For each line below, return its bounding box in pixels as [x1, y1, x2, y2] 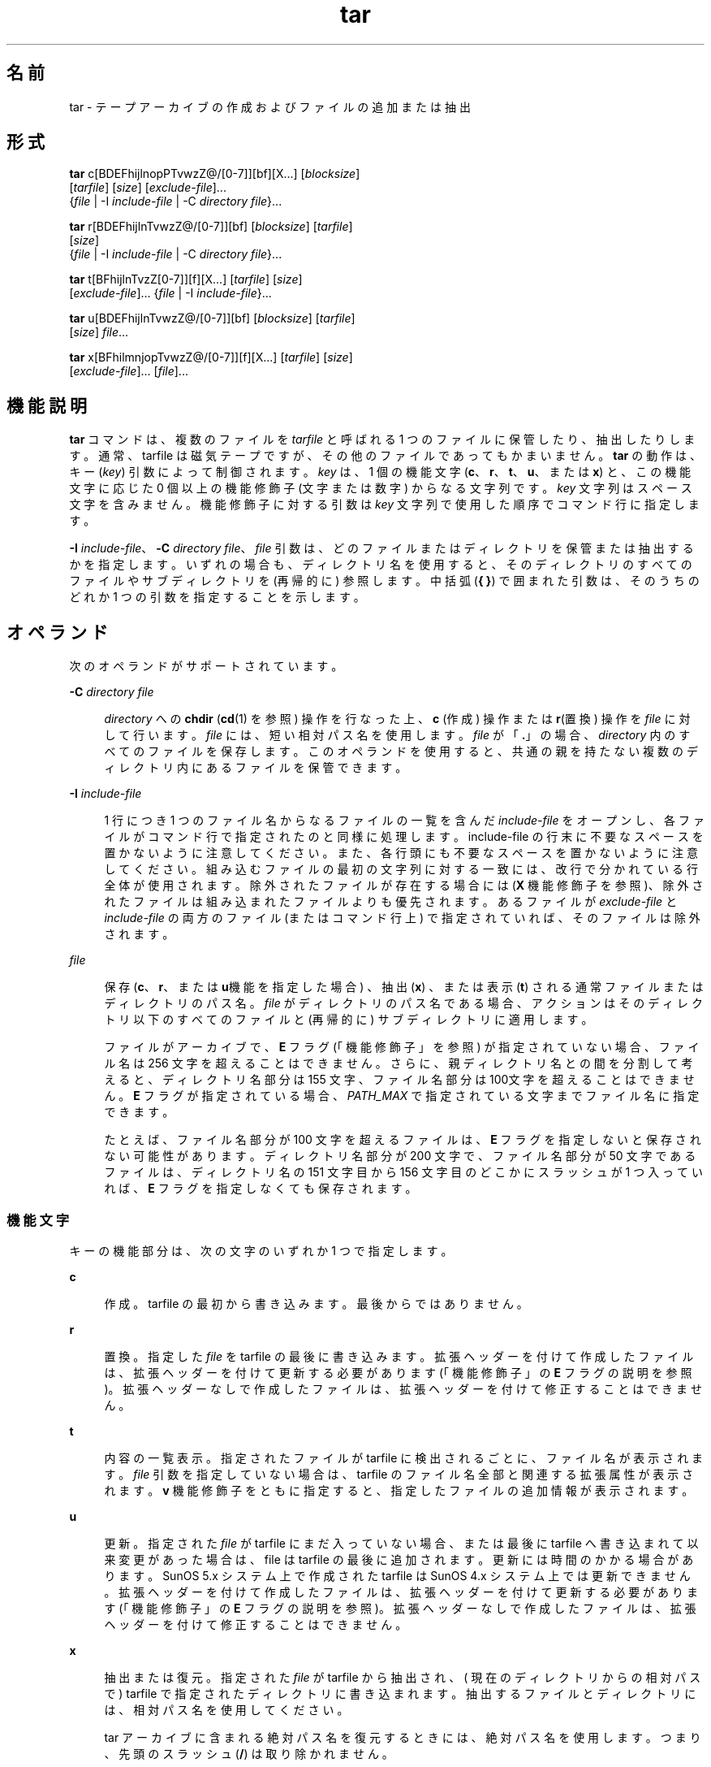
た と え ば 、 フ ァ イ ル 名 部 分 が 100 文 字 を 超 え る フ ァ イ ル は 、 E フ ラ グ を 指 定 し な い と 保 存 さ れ [104, 1133, 701, 1147]
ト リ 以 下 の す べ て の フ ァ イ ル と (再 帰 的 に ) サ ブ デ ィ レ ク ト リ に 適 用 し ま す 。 [104, 1012, 593, 1027]
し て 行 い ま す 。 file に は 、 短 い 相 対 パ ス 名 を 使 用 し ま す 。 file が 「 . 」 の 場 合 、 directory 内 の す [104, 728, 691, 743]
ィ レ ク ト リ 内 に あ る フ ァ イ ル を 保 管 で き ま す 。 [104, 760, 407, 775]
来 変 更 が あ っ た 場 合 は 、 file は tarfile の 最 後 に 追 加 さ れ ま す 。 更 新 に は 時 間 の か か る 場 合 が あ [104, 1552, 694, 1566]
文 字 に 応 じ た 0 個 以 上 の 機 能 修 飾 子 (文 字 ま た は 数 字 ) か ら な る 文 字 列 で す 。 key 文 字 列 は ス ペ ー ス [69, 481, 692, 496]
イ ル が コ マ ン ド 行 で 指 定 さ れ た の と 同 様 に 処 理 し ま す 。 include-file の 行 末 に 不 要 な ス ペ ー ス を [104, 829, 704, 844]
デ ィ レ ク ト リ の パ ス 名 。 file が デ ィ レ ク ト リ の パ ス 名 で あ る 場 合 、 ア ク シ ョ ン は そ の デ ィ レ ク [104, 996, 703, 1011]
